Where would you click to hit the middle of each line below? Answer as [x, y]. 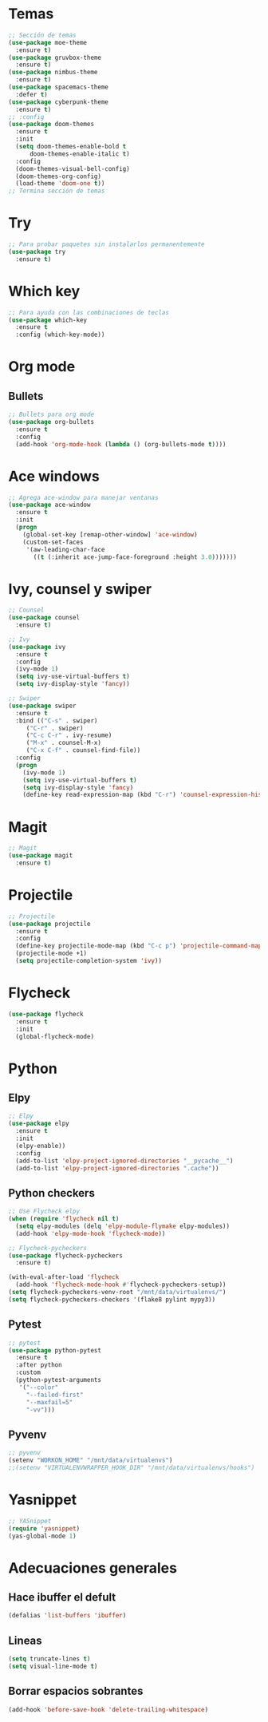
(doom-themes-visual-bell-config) [73, 168]
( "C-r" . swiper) [55, 728]
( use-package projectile [49, 924]
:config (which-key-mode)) [60, 335]
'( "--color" [39, 1387]
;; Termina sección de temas [57, 191]
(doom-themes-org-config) [59, 176]
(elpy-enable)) [41, 1146]
